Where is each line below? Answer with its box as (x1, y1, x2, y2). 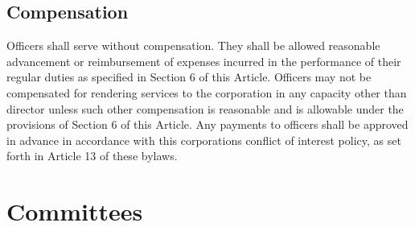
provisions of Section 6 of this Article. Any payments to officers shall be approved (6, 116, 409, 133)
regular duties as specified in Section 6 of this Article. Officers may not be (6, 68, 372, 85)
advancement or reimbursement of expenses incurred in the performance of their (6, 52, 401, 69)
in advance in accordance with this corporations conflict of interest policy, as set (6, 131, 401, 148)
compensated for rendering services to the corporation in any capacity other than (6, 84, 407, 101)
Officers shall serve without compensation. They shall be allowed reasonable (6, 37, 380, 54)
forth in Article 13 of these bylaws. (6, 147, 178, 164)
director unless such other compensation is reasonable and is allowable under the (6, 100, 404, 117)
